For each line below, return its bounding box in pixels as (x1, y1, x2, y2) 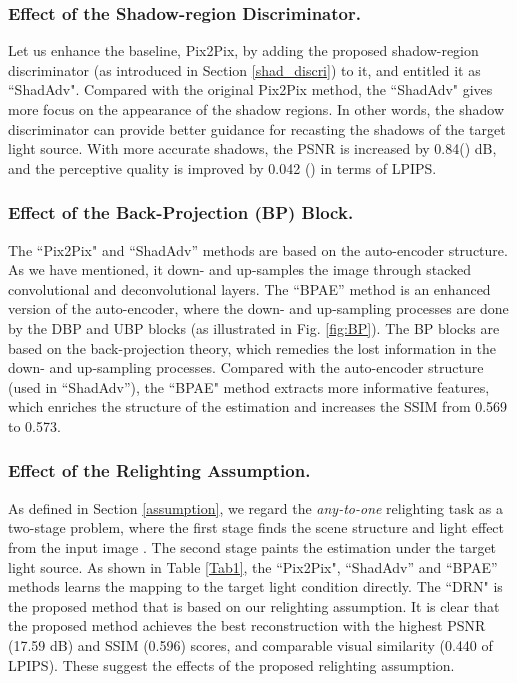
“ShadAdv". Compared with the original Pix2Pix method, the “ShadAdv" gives (8, 79, 493, 100)
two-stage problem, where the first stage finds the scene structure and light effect (8, 517, 505, 538)
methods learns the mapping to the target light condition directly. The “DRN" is (8, 576, 503, 597)
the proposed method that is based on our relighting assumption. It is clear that (8, 595, 500, 616)
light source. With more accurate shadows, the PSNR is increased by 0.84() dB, (8, 138, 497, 159)
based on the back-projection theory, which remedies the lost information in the (8, 337, 497, 358)
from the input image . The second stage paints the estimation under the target (8, 536, 497, 557)
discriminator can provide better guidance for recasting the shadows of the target (8, 118, 506, 139)
